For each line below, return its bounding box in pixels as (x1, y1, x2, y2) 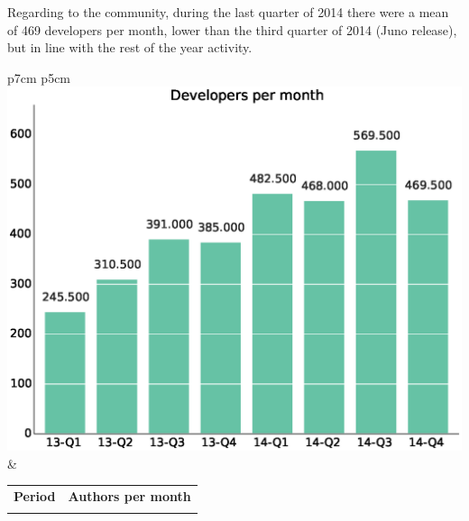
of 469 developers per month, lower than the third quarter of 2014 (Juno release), (7, 20, 457, 39)
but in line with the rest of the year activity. (7, 38, 253, 57)
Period (14, 486, 56, 505)
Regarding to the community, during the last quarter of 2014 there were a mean (7, 3, 449, 21)
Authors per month (68, 486, 191, 505)
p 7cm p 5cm (7, 68, 71, 87)
